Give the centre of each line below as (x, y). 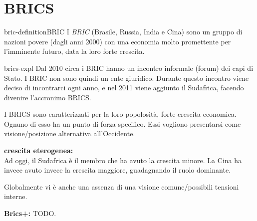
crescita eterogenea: (39, 150)
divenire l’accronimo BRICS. (48, 97)
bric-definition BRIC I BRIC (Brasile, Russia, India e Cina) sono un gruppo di (123, 32)
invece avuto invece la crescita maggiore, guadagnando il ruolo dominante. (118, 170)
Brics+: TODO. (30, 213)
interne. (16, 196)
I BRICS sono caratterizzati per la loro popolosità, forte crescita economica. (120, 114)
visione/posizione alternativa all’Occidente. (70, 133)
